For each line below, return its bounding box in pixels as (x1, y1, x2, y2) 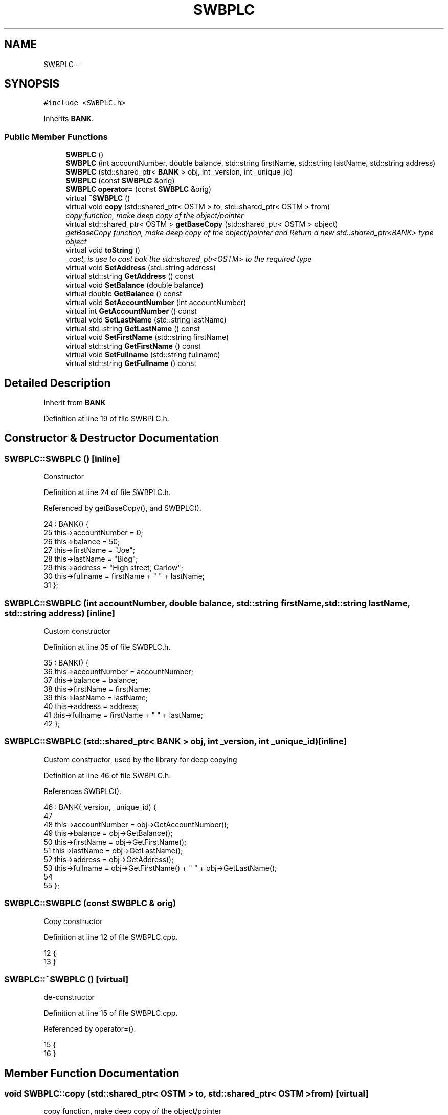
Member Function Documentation (4, 1066, 180, 1080)
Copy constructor (43, 916, 103, 926)
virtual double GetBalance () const (65, 289, 182, 298)
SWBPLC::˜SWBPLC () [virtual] (4, 974, 129, 984)
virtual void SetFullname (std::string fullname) (65, 350, 220, 359)
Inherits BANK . (43, 114, 94, 123)
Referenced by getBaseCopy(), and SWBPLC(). (43, 504, 201, 513)
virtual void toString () (65, 246, 141, 255)
